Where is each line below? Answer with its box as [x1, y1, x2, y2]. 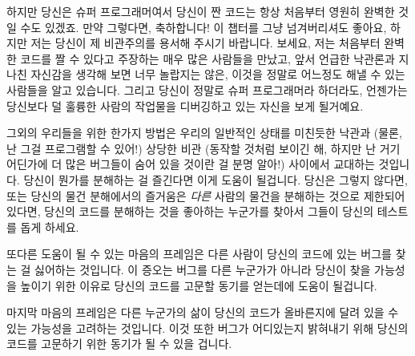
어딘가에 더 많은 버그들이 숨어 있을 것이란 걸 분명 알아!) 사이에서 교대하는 [6, 156, 375, 172]
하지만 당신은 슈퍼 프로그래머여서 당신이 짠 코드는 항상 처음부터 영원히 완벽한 [6, 3, 395, 19]
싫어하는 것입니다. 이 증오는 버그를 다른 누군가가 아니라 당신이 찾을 [34, 261, 371, 277]
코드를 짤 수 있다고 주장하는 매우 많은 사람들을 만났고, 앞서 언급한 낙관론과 [20, 50, 395, 67]
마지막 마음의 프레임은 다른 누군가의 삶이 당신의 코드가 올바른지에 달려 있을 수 [6, 304, 399, 321]
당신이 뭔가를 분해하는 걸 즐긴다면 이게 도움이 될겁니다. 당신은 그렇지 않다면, [23, 171, 408, 188]
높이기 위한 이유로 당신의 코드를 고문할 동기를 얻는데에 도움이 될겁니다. [20, 277, 377, 293]
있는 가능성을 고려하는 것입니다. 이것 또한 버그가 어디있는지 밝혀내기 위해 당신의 [6, 319, 409, 336]
